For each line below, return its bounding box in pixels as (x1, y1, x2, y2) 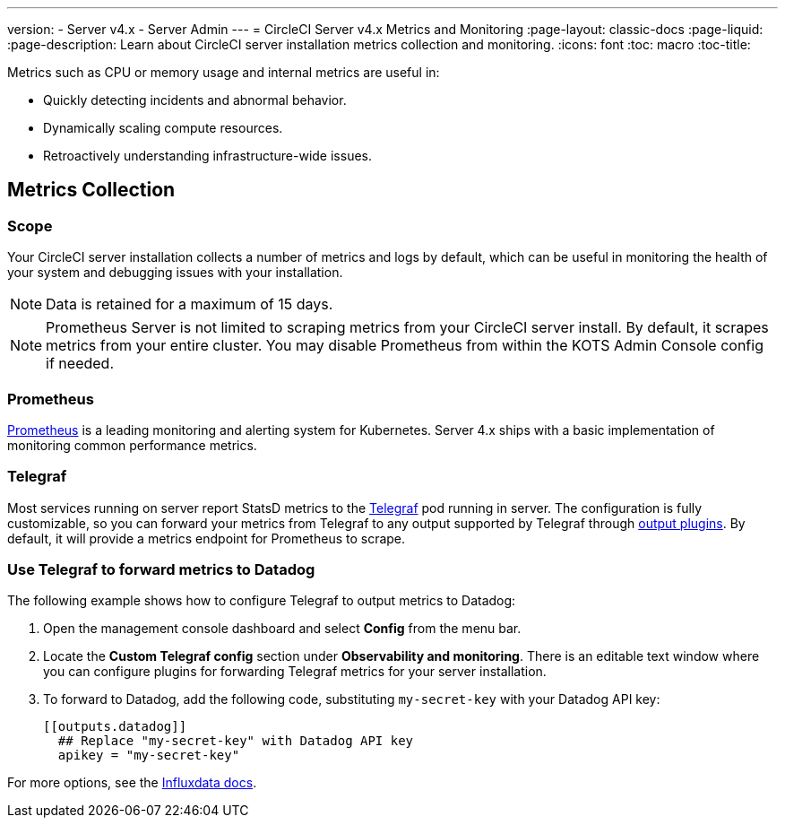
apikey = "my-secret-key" (57, 748, 240, 763)
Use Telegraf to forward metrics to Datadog (7, 560, 315, 579)
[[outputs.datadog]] (43, 719, 187, 734)
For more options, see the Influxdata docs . (7, 775, 257, 791)
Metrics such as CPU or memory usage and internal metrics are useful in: (7, 65, 440, 80)
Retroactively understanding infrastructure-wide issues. (43, 148, 372, 163)
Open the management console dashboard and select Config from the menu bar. (43, 621, 522, 637)
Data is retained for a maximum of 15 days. (46, 295, 333, 314)
